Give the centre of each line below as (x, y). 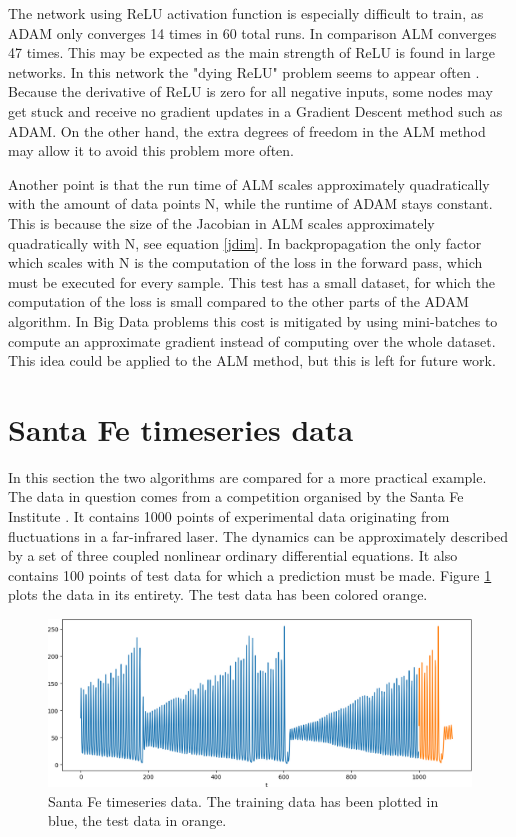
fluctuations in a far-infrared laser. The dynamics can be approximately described (258, 535)
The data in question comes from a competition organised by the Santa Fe (236, 496)
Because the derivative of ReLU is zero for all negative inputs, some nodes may (250, 91)
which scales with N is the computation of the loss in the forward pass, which (245, 262)
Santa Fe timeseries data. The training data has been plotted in (243, 800)
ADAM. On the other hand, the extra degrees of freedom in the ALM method (247, 130)
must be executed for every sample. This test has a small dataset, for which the (252, 281)
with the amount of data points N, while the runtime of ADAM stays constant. (250, 203)
